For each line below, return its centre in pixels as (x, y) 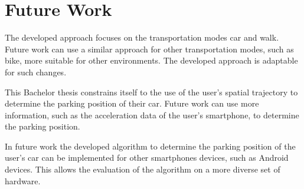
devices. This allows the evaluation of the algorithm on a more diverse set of (143, 169)
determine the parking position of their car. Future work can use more (132, 103)
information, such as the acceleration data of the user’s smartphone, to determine (152, 115)
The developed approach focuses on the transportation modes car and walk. (142, 37)
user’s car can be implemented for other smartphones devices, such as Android (147, 157)
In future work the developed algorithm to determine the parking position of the (150, 146)
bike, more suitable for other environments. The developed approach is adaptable (151, 60)
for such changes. (36, 72)
